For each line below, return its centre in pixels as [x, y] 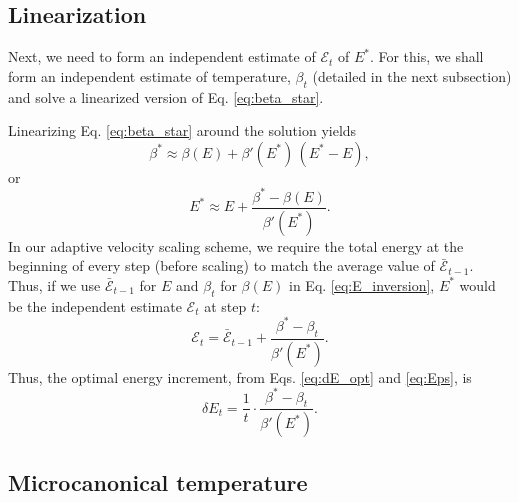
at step [225, 305]
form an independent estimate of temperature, [149, 75]
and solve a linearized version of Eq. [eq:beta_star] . [166, 96]
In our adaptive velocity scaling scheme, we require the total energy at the [236, 245]
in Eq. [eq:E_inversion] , [362, 284]
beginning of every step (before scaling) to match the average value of [221, 265]
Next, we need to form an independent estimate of [162, 56]
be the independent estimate [95, 305]
